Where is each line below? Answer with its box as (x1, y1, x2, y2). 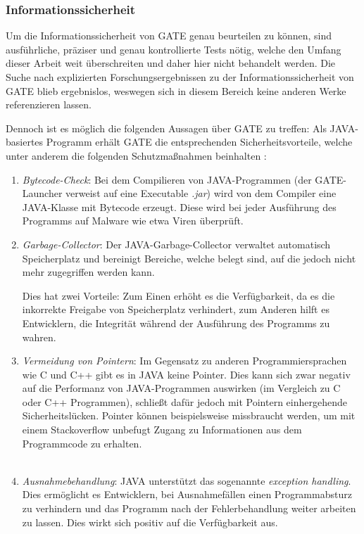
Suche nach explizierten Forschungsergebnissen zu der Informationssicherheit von (6, 70, 354, 84)
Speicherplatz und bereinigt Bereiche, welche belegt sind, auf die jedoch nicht (22, 250, 356, 265)
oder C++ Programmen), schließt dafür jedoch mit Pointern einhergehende (22, 394, 347, 409)
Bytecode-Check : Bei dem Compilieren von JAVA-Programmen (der (22, 172, 312, 186)
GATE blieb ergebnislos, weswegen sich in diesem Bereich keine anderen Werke (6, 83, 346, 98)
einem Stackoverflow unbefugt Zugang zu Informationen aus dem (22, 422, 302, 437)
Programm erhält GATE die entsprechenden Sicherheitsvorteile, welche (46, 134, 353, 149)
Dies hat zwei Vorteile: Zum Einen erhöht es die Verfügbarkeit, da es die (22, 288, 335, 303)
